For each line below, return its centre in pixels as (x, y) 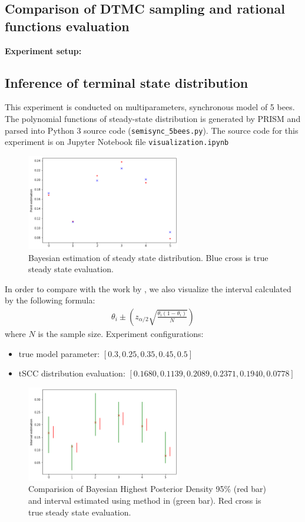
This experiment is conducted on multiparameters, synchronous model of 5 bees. (150, 107)
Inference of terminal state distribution (127, 82)
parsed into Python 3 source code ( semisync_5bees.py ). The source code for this (152, 130)
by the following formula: (50, 300)
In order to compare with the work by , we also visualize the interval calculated (148, 288)
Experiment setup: (43, 50)
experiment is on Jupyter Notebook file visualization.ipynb (117, 142)
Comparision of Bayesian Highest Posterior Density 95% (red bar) (147, 489)
